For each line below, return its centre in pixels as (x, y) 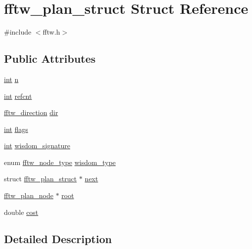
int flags (16, 129)
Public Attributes (50, 59)
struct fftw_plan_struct (41, 179)
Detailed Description (58, 238)
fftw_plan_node (29, 195)
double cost (21, 212)
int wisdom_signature (37, 145)
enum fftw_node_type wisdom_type (60, 162)
